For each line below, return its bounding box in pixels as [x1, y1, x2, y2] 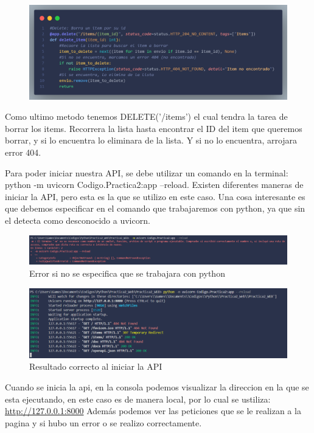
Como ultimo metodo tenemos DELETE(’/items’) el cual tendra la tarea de [5, 110, 288, 123]
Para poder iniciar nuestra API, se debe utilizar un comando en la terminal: [5, 166, 288, 179]
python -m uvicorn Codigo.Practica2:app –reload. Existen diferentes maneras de [5, 178, 304, 191]
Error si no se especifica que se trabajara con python [29, 267, 225, 280]
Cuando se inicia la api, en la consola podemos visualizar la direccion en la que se [5, 380, 309, 393]
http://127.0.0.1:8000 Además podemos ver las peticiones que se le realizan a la [5, 404, 301, 417]
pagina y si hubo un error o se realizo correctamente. [5, 416, 202, 429]
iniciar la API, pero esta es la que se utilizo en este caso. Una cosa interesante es [5, 190, 305, 203]
